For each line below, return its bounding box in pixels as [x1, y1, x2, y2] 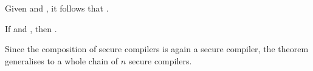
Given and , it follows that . [5, 2, 109, 14]
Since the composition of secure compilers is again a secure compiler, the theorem [5, 42, 309, 55]
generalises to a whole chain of [5, 54, 119, 67]
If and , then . [5, 22, 57, 35]
